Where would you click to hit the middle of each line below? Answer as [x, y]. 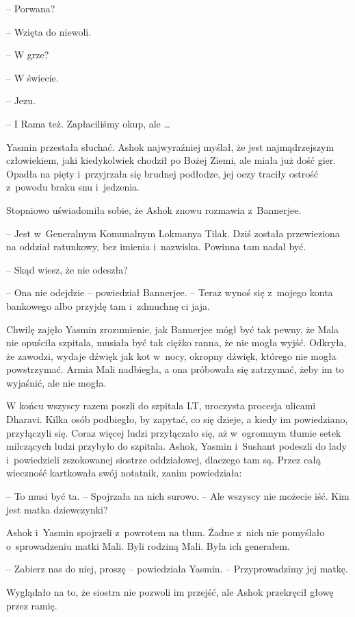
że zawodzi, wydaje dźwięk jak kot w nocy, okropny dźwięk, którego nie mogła [171, 355]
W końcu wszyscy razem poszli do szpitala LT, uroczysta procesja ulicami [161, 406]
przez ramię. [32, 605]
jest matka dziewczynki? [57, 509]
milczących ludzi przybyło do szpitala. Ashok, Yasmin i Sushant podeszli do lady [176, 446]
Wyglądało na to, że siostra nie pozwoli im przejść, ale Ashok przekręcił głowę [170, 592]
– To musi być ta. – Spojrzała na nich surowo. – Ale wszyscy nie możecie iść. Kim [178, 496]
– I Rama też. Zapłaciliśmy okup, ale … [88, 123]
